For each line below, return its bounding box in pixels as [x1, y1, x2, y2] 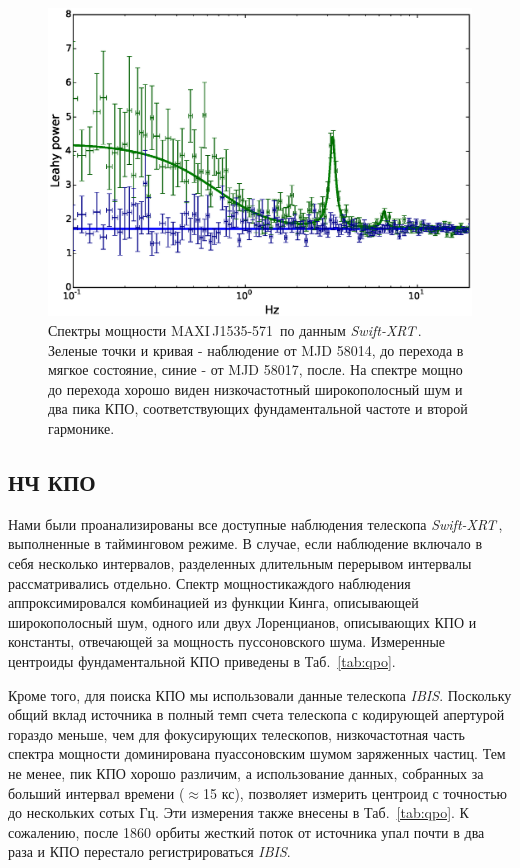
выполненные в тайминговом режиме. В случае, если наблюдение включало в [8, 533, 483, 554]
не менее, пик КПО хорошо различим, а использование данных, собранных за [8, 762, 484, 783]
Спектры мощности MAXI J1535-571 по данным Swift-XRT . [48, 320, 422, 341]
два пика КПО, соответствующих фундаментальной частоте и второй [48, 398, 468, 419]
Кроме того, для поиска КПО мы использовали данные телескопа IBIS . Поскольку [8, 684, 512, 705]
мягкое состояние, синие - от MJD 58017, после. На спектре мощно [48, 359, 463, 380]
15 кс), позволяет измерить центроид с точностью [203, 782, 507, 803]
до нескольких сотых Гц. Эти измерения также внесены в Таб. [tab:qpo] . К [8, 802, 469, 823]
